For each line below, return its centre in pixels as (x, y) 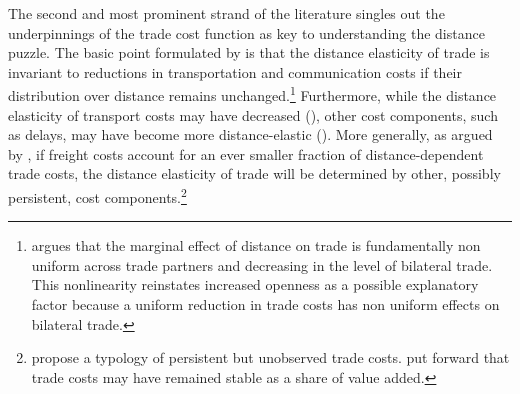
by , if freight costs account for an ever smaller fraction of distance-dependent (246, 153)
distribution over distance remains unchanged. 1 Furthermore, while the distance (252, 94)
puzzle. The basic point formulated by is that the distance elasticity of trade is (249, 52)
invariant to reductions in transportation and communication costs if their (235, 71)
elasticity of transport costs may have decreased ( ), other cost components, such (253, 114)
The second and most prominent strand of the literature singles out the (226, 13)
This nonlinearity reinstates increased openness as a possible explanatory (255, 284)
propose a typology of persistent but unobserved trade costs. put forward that (270, 357)
